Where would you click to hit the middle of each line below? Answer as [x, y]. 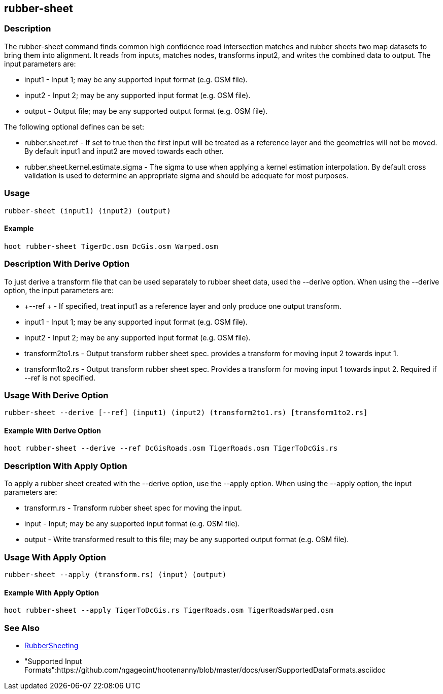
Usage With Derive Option [56, 395]
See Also [22, 628]
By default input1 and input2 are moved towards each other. [124, 151]
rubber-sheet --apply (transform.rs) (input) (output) [115, 574]
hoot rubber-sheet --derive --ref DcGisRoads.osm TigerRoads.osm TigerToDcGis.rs [171, 448]
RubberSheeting [52, 645]
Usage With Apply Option [55, 557]
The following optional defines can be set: [74, 127]
